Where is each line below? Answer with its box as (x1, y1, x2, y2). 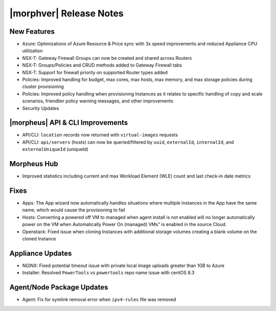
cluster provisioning (22, 83, 64, 90)
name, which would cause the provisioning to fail (22, 207, 125, 213)
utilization (22, 48, 43, 54)
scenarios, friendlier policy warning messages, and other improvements (22, 98, 174, 104)
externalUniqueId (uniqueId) (22, 146, 89, 152)
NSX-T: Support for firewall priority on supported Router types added (22, 69, 168, 75)
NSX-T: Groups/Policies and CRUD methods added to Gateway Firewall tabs (22, 62, 182, 69)
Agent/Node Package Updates (9, 283, 108, 292)
